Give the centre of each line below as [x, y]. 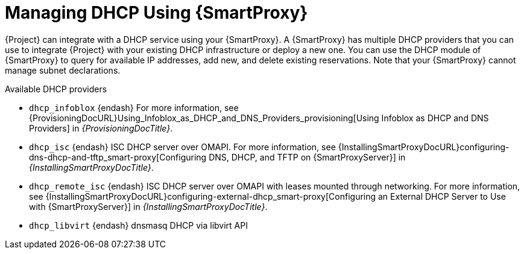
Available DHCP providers [56, 89]
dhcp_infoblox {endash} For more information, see [134, 107]
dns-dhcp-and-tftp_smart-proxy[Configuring [118, 157]
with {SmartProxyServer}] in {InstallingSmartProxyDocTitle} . [148, 206]
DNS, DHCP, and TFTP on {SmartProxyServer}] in [307, 157]
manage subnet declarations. [63, 70]
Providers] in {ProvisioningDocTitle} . [101, 128]
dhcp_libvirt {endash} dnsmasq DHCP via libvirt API [138, 225]
